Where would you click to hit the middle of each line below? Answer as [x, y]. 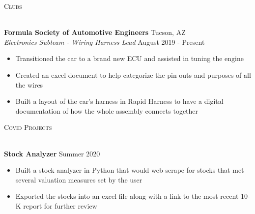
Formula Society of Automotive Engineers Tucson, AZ [95, 32]
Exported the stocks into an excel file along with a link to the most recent [127, 196]
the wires [29, 84]
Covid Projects [28, 127]
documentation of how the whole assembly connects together [107, 110]
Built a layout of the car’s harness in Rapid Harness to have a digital [119, 101]
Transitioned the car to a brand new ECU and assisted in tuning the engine [129, 58]
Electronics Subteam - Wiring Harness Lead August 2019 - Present [104, 42]
